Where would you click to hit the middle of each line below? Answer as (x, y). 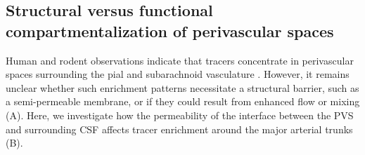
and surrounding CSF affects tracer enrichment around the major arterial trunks (179, 129)
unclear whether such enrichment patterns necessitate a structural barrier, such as (182, 87)
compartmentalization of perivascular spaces (170, 31)
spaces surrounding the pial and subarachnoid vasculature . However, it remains (178, 74)
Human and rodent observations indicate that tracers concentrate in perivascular (180, 60)
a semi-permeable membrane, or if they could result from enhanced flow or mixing (183, 101)
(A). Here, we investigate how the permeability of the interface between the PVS (180, 115)
